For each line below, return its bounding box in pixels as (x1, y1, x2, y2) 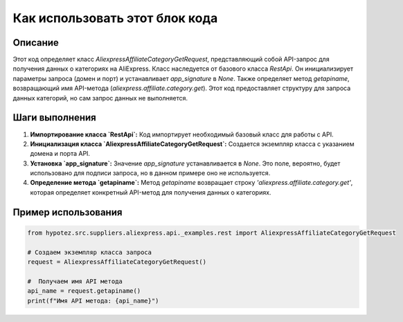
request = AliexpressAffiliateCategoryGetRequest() (27, 258, 207, 266)
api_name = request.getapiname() (27, 287, 141, 295)
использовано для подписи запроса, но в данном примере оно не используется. (30, 169, 271, 177)
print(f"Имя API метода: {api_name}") (27, 296, 159, 305)
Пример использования (12, 206, 123, 218)
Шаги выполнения (12, 111, 96, 124)
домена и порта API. (30, 150, 90, 158)
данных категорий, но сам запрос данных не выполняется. (12, 93, 188, 102)
